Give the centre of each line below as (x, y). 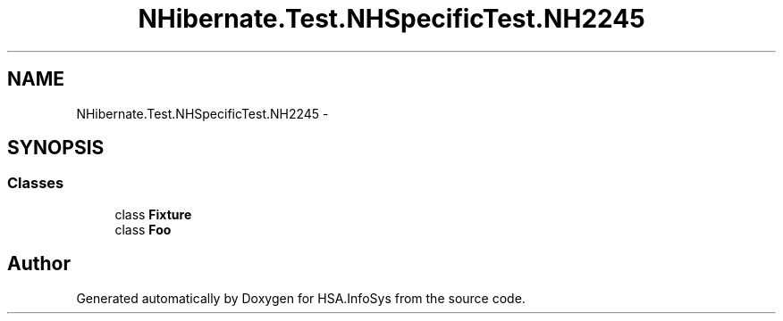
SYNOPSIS (56, 148)
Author (39, 264)
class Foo (143, 229)
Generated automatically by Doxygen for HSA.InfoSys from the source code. (301, 298)
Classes (36, 183)
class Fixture (153, 214)
